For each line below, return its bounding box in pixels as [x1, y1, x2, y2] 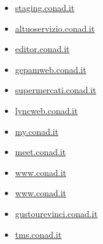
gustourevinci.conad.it [15, 207, 98, 219]
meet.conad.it [15, 145, 66, 158]
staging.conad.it [15, 1, 75, 13]
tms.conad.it [15, 227, 62, 240]
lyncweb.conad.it [15, 104, 78, 116]
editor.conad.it [15, 42, 70, 55]
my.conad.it [15, 124, 59, 137]
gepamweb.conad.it [15, 63, 86, 75]
